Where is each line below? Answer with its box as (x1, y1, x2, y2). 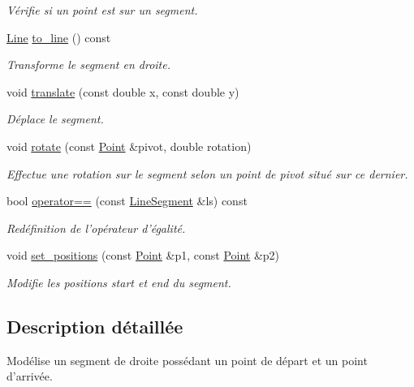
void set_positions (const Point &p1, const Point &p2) (6, 247, 280, 264)
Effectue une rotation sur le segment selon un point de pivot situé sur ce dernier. (6, 165, 408, 182)
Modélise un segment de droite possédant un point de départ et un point (6, 351, 368, 368)
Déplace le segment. (6, 110, 104, 127)
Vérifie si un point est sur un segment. (6, 2, 198, 18)
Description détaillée (6, 313, 183, 338)
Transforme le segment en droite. (6, 56, 171, 73)
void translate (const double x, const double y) (6, 83, 239, 100)
